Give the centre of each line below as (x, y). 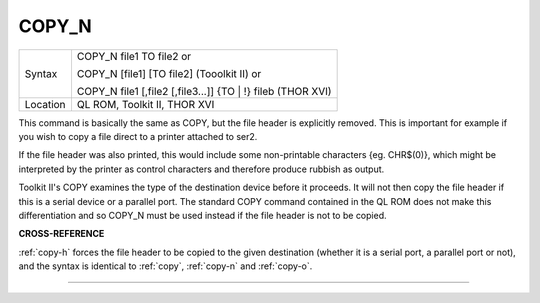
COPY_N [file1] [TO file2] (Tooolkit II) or (169, 73)
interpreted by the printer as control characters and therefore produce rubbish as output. (201, 169)
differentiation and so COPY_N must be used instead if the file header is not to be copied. (202, 215)
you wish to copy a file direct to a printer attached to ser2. (138, 136)
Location (45, 104)
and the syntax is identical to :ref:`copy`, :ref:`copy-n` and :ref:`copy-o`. (165, 266)
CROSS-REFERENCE (61, 234)
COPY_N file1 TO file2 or (134, 56)
